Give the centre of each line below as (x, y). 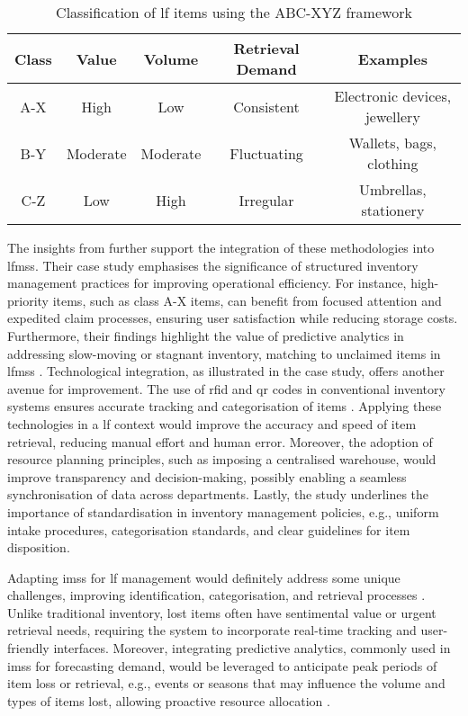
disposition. (39, 547)
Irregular (266, 200)
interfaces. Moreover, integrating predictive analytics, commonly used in (252, 648)
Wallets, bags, (392, 143)
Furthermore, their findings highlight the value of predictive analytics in (206, 335)
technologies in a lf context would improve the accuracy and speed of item (212, 423)
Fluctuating (266, 153)
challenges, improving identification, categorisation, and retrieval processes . (216, 595)
